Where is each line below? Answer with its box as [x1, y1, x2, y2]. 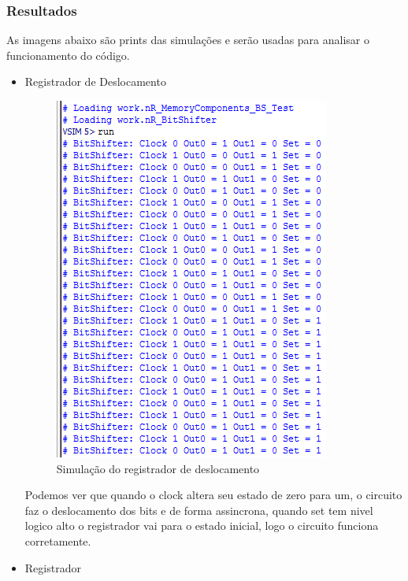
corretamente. [24, 532, 91, 549]
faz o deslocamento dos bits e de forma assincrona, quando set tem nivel [24, 501, 373, 518]
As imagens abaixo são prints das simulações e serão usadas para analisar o [6, 31, 370, 48]
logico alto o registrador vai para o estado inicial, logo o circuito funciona [24, 517, 379, 534]
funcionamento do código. [6, 46, 130, 63]
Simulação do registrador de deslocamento [56, 460, 260, 476]
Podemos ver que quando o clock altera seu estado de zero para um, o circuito [24, 487, 402, 503]
